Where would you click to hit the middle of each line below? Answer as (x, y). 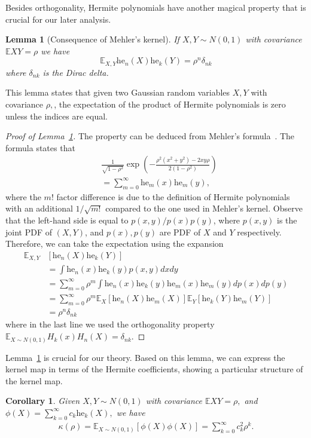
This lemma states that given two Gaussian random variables (118, 92)
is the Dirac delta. (76, 72)
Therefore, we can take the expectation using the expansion (115, 243)
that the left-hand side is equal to (67, 220)
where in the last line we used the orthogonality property (110, 324)
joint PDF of (29, 232)
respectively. (259, 232)
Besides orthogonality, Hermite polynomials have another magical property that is (156, 7)
